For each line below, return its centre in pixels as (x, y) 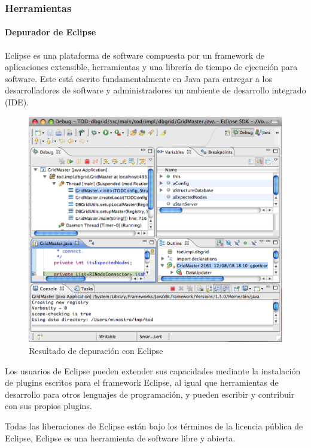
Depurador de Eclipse (51, 32)
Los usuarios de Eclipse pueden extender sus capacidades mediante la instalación (153, 370)
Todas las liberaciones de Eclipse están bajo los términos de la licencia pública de (154, 426)
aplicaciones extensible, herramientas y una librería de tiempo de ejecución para (151, 67)
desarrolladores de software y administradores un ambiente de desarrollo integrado (155, 90)
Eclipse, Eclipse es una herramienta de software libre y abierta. (120, 438)
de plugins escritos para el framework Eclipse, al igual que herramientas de (142, 382)
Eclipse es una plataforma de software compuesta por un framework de (135, 55)
